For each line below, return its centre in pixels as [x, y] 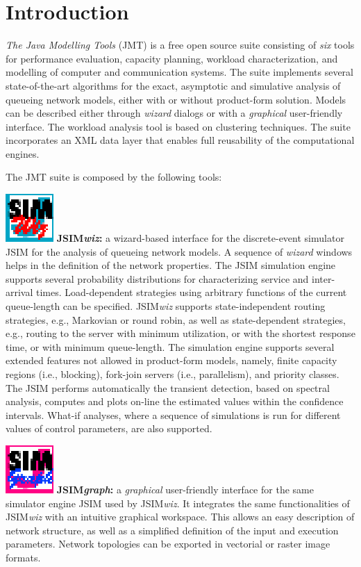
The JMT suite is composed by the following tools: [114, 177]
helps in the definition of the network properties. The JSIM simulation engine [171, 265]
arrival [19, 292]
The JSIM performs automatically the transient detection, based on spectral [168, 387]
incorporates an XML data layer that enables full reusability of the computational [180, 140]
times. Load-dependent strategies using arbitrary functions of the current [192, 292]
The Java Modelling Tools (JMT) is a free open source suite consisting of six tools [180, 45]
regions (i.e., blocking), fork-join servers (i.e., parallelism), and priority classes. [173, 374]
